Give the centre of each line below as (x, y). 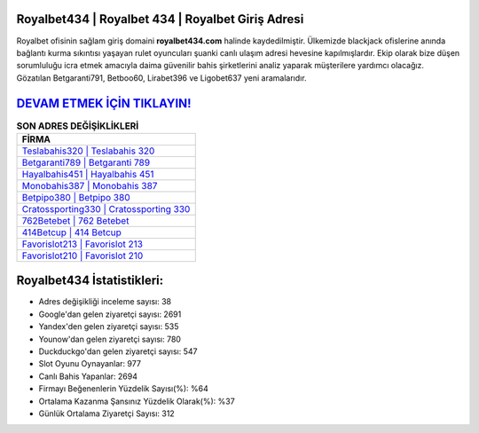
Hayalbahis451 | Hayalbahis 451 (88, 174)
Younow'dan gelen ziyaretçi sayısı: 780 (110, 339)
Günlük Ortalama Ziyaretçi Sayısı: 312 (106, 413)
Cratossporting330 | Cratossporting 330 (106, 209)
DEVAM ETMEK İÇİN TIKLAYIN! (104, 103)
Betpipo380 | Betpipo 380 (76, 197)
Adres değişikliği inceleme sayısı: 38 (105, 302)
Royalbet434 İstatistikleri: (90, 281)
